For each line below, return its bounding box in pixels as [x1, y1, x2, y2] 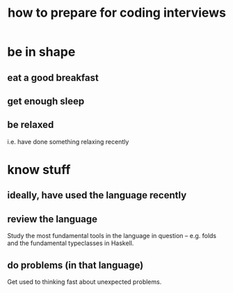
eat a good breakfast [7, 72, 99, 84]
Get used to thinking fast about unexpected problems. [7, 277, 162, 286]
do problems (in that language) [7, 259, 144, 271]
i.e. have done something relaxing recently [7, 137, 129, 145]
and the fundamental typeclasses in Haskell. [7, 239, 134, 248]
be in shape [7, 44, 76, 60]
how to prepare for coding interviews [8, 5, 226, 21]
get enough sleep [7, 95, 85, 107]
